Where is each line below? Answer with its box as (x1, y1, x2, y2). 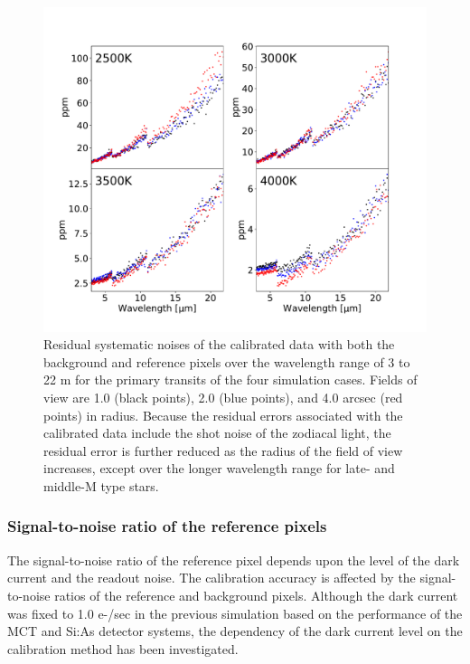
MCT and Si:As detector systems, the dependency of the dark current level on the (7, 621, 463, 640)
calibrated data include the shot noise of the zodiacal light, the (43, 423, 391, 442)
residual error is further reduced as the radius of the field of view (43, 441, 403, 460)
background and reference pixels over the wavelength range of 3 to (43, 352, 410, 371)
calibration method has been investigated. (7, 639, 239, 658)
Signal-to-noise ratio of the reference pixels (7, 515, 327, 537)
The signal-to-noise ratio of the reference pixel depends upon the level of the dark (7, 550, 460, 569)
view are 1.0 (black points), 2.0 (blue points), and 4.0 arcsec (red (43, 387, 403, 406)
